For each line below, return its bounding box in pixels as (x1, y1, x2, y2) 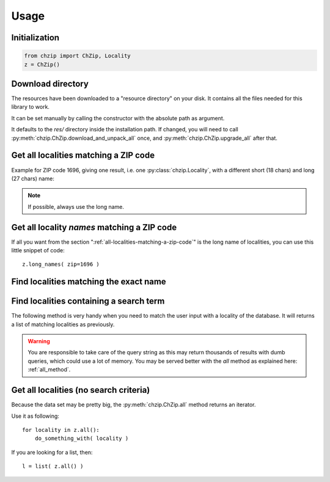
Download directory (11, 78, 89, 89)
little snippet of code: (11, 246, 65, 254)
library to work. (11, 103, 50, 111)
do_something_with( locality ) (34, 435, 129, 442)
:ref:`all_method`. (28, 366, 71, 373)
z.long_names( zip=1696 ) (22, 261, 100, 268)
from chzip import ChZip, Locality (24, 53, 131, 59)
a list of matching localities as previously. (11, 321, 115, 328)
